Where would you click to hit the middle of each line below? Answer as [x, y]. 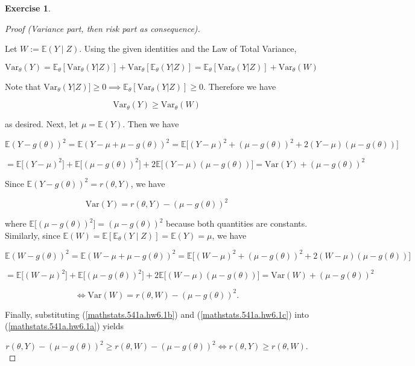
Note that [23, 86]
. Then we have [151, 124]
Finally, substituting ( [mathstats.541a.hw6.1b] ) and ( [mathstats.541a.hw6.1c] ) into [157, 314]
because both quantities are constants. [237, 223]
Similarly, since [33, 235]
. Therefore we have [240, 86]
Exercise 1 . [28, 8]
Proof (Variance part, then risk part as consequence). [103, 28]
